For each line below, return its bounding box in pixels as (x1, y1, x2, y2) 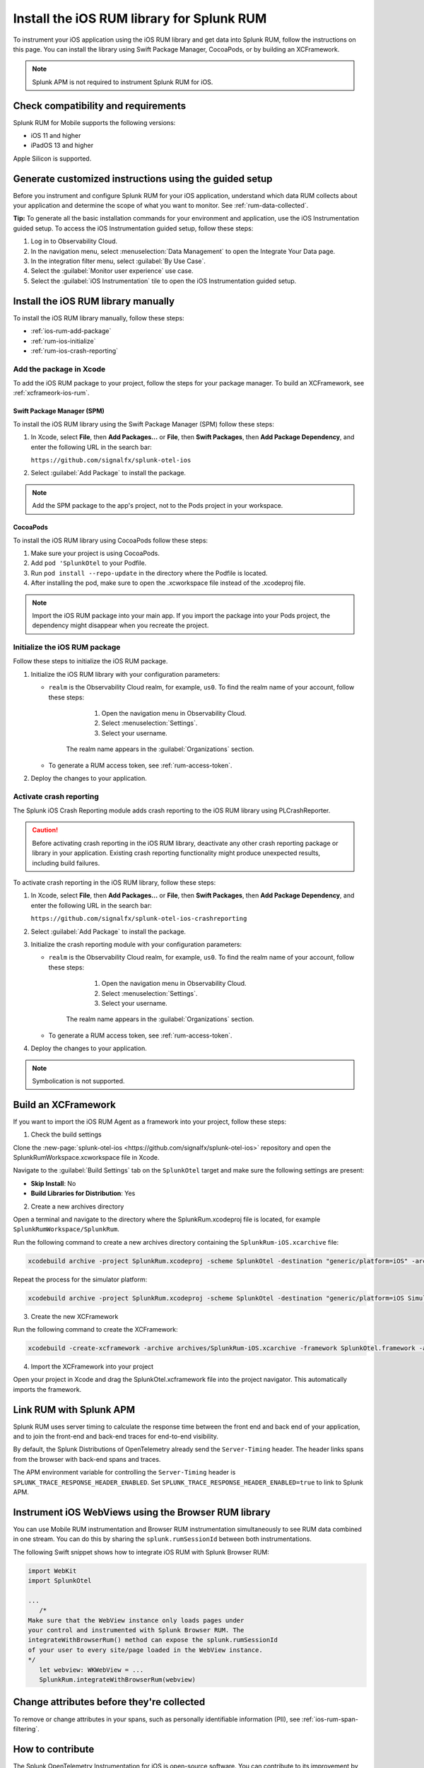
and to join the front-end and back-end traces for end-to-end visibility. (13, 1432, 219, 1441)
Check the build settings (30, 1130, 102, 1139)
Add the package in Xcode (13, 364, 106, 374)
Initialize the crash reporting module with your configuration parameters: (30, 941, 242, 948)
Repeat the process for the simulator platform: (13, 1275, 148, 1284)
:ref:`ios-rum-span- (301, 1715, 358, 1723)
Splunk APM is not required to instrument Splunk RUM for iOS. (32, 78, 213, 86)
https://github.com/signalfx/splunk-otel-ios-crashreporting (30, 914, 247, 923)
